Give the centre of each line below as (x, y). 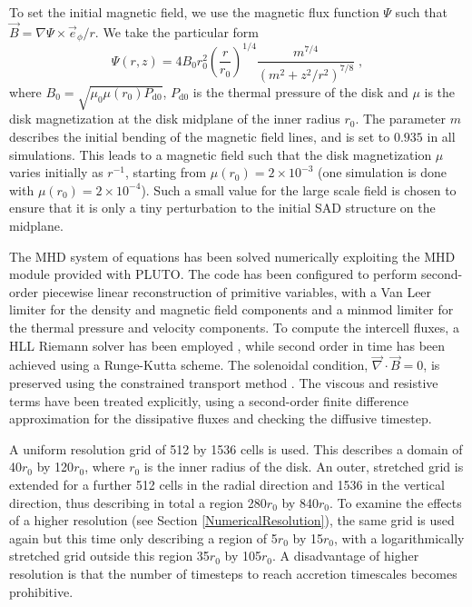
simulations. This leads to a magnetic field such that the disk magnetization (221, 154)
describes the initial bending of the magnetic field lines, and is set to (200, 137)
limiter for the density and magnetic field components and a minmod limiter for (231, 309)
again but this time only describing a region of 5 (143, 537)
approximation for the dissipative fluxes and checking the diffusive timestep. (221, 418)
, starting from (166, 172)
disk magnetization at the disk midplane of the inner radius (175, 119)
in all (441, 137)
